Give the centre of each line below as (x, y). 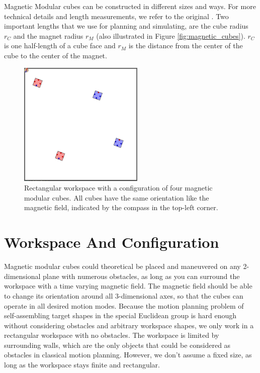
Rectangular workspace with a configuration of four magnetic (118, 188)
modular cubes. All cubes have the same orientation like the (117, 197)
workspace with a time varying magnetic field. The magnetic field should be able (128, 286)
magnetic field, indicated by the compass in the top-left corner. (121, 207)
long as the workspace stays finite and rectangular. (82, 365)
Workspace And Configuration (112, 242)
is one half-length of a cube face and (60, 45)
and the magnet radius (48, 35)
